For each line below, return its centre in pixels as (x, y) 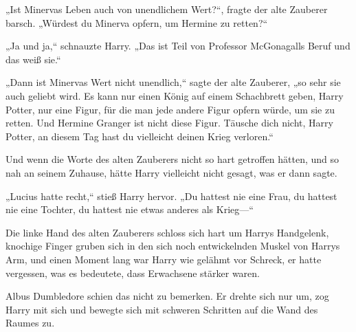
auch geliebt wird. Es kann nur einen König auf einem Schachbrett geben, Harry (175, 95)
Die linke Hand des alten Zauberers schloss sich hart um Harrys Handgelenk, (167, 232)
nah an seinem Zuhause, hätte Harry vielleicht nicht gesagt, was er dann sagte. (171, 172)
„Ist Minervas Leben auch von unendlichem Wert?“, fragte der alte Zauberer (167, 9)
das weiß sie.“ (33, 59)
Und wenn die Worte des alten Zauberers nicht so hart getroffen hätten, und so (173, 159)
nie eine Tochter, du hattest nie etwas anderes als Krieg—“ (130, 209)
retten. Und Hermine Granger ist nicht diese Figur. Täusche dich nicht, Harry (169, 123)
